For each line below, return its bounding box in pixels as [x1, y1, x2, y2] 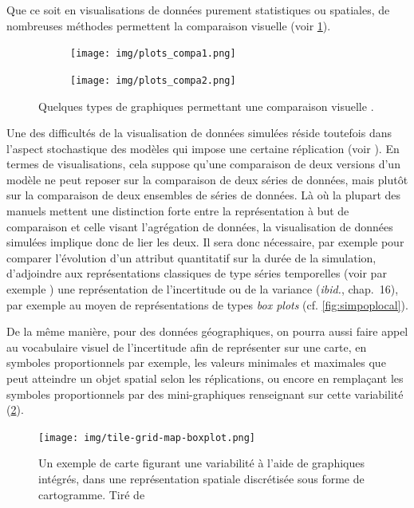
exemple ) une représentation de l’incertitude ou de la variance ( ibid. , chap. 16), [6, 281, 399, 297]
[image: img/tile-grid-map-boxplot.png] [38, 431, 256, 443]
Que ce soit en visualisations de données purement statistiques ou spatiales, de [6, 2, 390, 18]
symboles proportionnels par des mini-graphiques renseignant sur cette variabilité [6, 385, 404, 402]
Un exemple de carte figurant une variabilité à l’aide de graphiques [38, 455, 365, 471]
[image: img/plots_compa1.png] [70, 48, 236, 60]
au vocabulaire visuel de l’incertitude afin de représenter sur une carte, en [6, 338, 367, 355]
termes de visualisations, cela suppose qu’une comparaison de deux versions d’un [6, 156, 400, 172]
